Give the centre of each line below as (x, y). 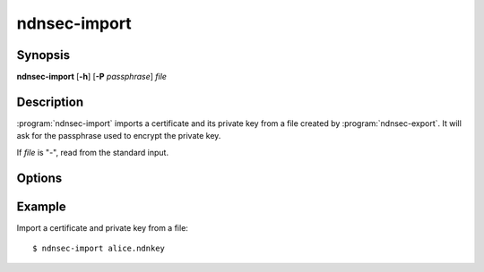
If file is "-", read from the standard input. (93, 152)
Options (39, 178)
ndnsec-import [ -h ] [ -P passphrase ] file (92, 77)
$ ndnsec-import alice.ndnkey (99, 249)
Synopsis (43, 55)
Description (50, 102)
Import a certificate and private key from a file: (102, 227)
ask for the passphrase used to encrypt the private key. (119, 136)
